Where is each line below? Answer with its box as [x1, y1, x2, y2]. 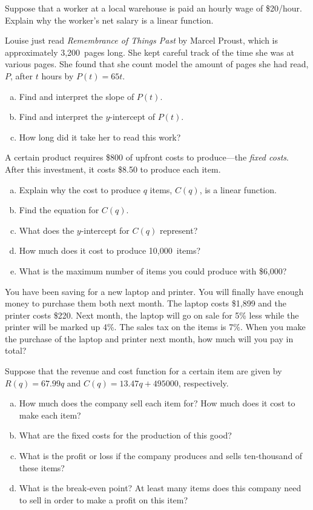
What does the [19, 224, 74, 236]
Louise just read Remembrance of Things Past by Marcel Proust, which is [5, 34, 278, 47]
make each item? [19, 408, 81, 421]
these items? [19, 461, 65, 474]
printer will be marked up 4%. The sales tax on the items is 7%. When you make [5, 320, 306, 333]
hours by [41, 69, 74, 82]
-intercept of [110, 110, 156, 123]
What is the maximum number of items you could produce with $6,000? [19, 264, 287, 277]
